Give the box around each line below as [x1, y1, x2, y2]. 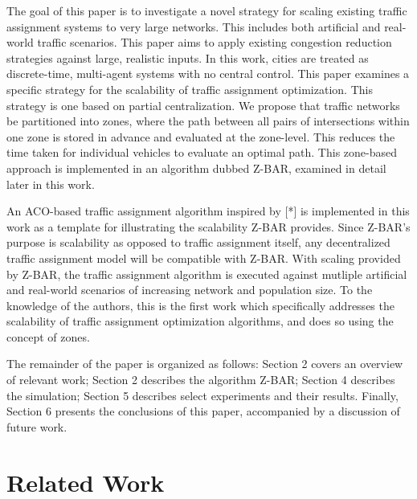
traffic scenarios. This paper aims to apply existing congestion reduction [37, 34, 392, 51]
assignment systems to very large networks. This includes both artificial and [6, 18, 381, 35]
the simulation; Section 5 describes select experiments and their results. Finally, [6, 387, 399, 403]
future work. [6, 418, 67, 435]
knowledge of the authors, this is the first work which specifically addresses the [6, 297, 395, 313]
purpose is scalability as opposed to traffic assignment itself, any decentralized [6, 234, 390, 251]
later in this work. [6, 175, 95, 192]
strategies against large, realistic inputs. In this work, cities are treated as [6, 49, 369, 66]
